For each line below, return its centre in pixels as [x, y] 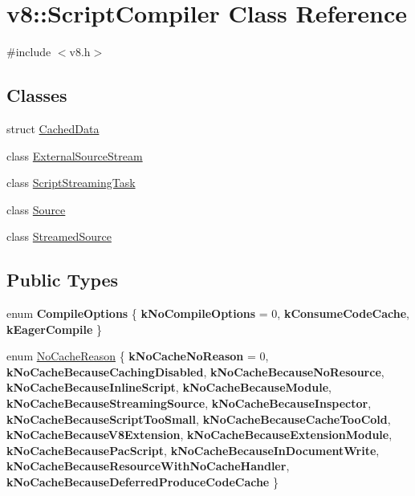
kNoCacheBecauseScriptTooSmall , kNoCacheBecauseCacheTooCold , [199, 419]
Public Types [63, 280]
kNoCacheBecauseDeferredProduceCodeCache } [142, 482]
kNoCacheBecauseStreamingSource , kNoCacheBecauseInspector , [189, 403]
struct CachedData [53, 128]
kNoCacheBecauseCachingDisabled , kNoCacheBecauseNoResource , [195, 371]
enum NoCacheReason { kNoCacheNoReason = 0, [138, 356]
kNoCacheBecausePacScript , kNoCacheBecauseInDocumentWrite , [193, 450]
